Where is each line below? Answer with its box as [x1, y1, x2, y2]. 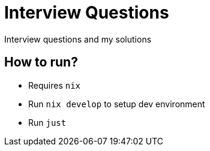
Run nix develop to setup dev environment [28, 98, 205, 109]
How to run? [4, 55, 78, 70]
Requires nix [28, 80, 81, 90]
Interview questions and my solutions [4, 34, 152, 44]
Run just [28, 117, 67, 128]
